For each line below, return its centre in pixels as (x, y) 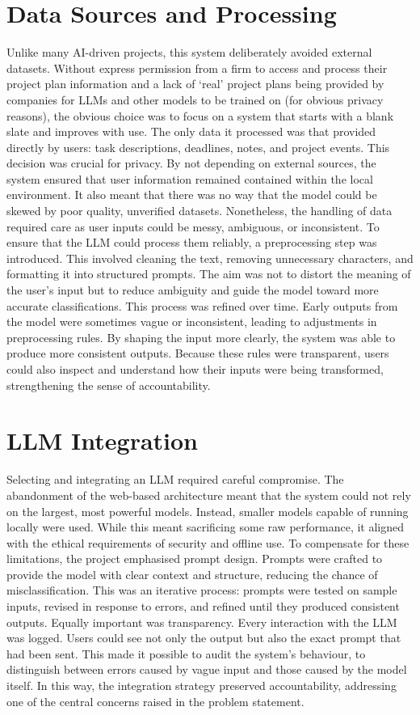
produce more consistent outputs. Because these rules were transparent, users (198, 353)
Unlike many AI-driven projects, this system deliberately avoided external (189, 52)
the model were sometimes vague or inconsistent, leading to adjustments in (192, 322)
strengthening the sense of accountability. (109, 385)
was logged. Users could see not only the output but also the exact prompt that (204, 638)
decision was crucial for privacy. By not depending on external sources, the (191, 163)
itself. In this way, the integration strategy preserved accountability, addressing (202, 685)
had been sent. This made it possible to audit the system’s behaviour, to (186, 653)
